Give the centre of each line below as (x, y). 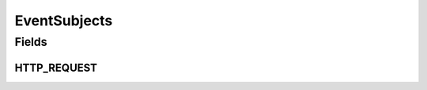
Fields (31, 42)
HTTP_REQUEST (56, 67)
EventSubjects (64, 21)
